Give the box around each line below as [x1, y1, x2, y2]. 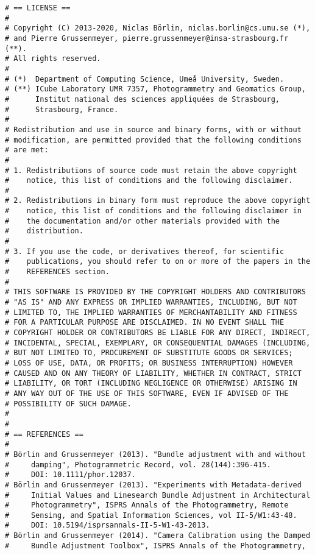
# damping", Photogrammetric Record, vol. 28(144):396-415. [5, 460, 271, 469]
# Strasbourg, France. [5, 105, 119, 114]
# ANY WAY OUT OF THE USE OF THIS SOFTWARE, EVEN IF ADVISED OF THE [5, 389, 289, 398]
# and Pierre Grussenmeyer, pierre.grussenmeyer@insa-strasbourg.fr [5, 34, 289, 43]
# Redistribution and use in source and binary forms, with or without [5, 125, 302, 134]
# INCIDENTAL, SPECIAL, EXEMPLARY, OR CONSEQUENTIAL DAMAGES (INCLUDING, [5, 338, 311, 347]
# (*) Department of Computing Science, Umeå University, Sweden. [5, 74, 285, 83]
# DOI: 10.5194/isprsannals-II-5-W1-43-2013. [5, 521, 210, 530]
